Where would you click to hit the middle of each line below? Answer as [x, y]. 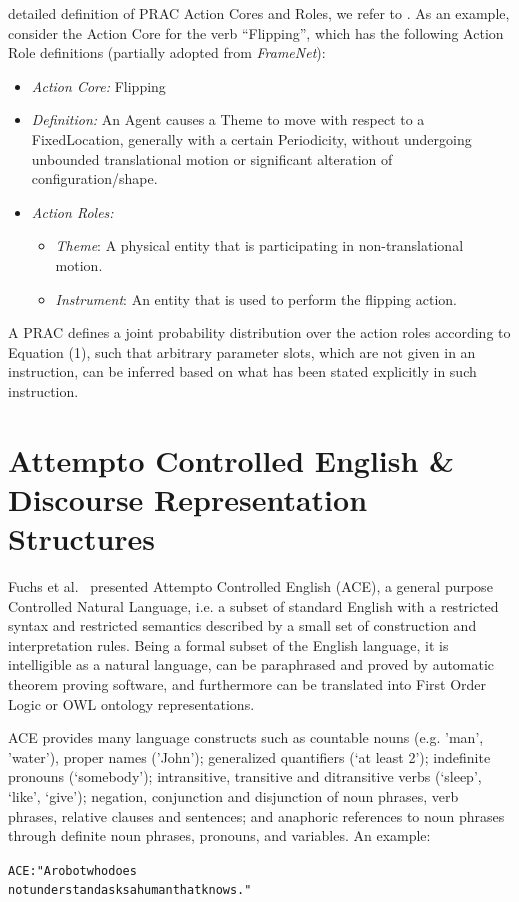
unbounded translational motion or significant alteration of [212, 158]
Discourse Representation [188, 498]
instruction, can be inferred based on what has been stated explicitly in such [242, 371]
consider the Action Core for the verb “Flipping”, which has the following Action [256, 32]
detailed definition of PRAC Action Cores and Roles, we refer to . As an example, [259, 13]
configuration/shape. [94, 178]
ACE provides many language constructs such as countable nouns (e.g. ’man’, [246, 737]
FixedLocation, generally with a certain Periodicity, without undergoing [251, 138]
